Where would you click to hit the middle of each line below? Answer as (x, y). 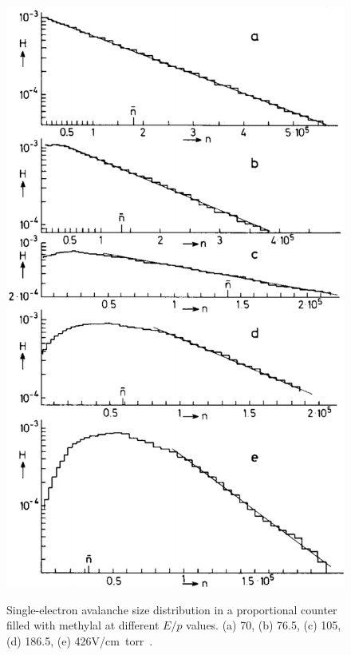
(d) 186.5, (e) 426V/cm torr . (80, 641)
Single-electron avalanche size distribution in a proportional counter (172, 609)
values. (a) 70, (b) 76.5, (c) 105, (264, 625)
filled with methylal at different (83, 625)
